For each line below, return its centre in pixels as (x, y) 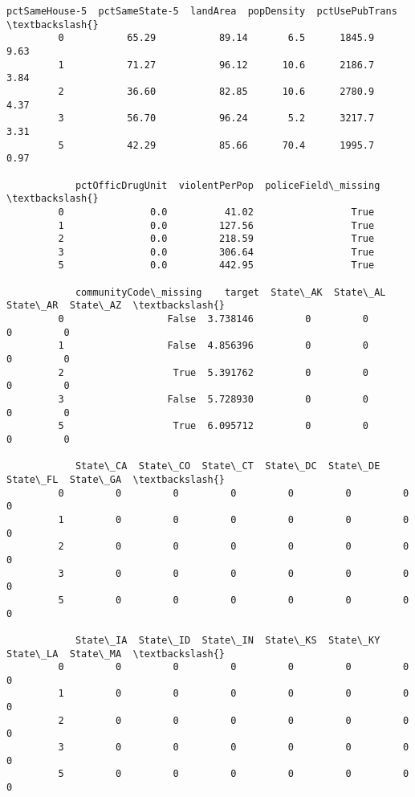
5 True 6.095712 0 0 (214, 426)
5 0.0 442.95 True (216, 266)
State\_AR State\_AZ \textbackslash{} (116, 306)
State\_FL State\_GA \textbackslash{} (116, 479)
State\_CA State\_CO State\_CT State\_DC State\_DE (228, 466)
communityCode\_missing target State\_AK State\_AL (230, 292)
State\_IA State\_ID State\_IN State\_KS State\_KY (228, 640)
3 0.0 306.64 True (216, 252)
